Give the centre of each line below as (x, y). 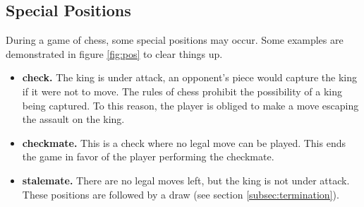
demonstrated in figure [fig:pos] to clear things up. (114, 53)
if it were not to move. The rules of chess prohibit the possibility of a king (182, 91)
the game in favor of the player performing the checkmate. (148, 156)
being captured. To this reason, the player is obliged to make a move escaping (190, 105)
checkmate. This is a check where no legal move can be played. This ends (184, 142)
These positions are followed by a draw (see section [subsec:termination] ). (181, 194)
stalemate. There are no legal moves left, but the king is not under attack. (186, 180)
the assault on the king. (73, 119)
